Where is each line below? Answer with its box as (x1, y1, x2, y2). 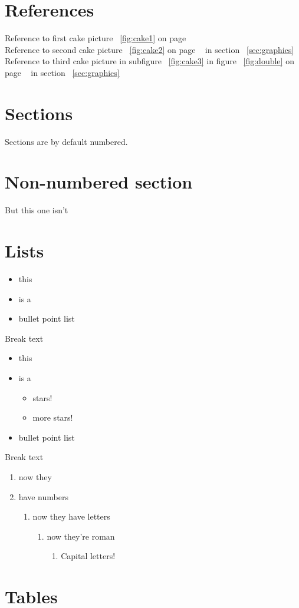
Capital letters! (61, 550, 116, 562)
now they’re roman (47, 530, 115, 542)
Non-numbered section (5, 170, 193, 194)
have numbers (18, 490, 68, 503)
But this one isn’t (5, 204, 68, 216)
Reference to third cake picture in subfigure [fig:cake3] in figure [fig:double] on (5, 55, 294, 67)
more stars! (32, 411, 73, 424)
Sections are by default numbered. (5, 135, 128, 147)
